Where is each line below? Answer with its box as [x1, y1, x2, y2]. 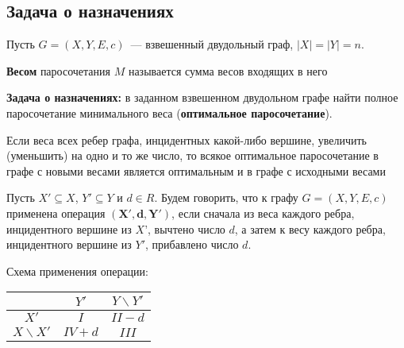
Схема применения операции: [6, 262, 148, 279]
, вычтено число [148, 220, 225, 237]
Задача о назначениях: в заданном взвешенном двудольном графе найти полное [6, 89, 398, 106]
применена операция [6, 204, 106, 221]
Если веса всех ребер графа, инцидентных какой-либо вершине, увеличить [6, 131, 367, 148]
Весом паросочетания [6, 62, 110, 79]
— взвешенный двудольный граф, [130, 36, 294, 52]
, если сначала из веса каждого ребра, [171, 204, 355, 221]
